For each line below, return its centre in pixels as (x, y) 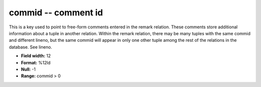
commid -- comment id (56, 12)
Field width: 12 (36, 56)
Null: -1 (28, 69)
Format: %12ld (36, 62)
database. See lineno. (31, 47)
